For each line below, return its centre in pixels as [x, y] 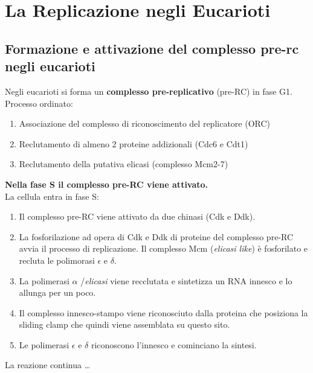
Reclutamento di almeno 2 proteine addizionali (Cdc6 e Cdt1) [134, 143]
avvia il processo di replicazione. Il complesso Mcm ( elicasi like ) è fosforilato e [163, 248]
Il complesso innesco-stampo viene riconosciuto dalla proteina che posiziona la [163, 312]
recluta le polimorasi [57, 260]
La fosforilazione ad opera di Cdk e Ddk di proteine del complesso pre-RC [156, 236]
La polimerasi [44, 280]
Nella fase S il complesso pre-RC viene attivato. [107, 184]
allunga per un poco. [57, 292]
